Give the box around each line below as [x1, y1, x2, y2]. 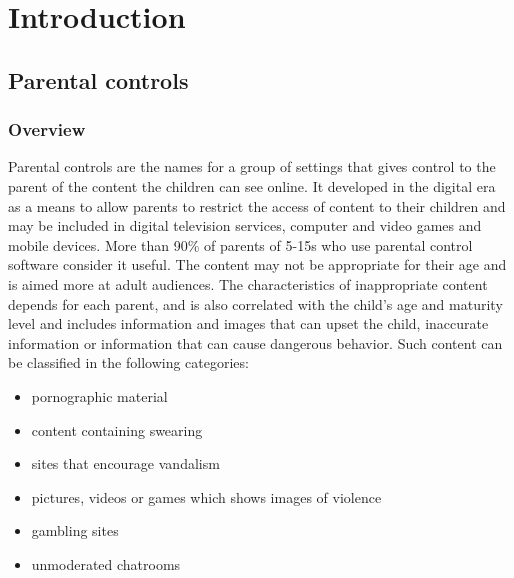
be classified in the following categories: [8, 352, 249, 373]
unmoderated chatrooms [31, 553, 181, 574]
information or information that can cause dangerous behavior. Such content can [8, 332, 503, 353]
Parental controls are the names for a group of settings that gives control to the [8, 156, 496, 177]
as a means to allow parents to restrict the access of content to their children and [8, 195, 506, 216]
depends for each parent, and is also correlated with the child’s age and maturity [8, 293, 503, 314]
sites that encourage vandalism [31, 453, 220, 474]
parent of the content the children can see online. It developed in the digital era [8, 175, 496, 196]
